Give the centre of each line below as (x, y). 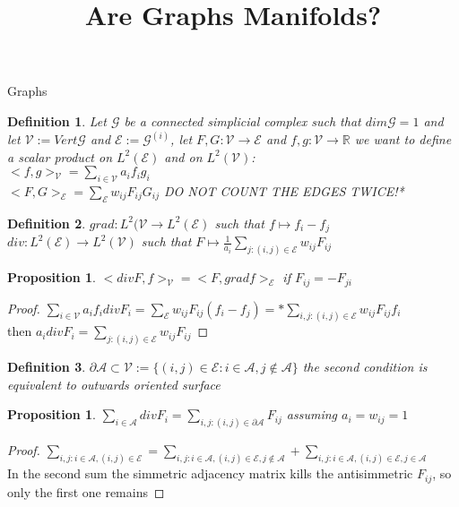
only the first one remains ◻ (86, 491)
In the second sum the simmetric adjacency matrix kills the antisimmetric (210, 473)
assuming (312, 414)
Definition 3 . (47, 367)
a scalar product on (60, 156)
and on (183, 156)
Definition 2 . (47, 223)
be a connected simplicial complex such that (242, 120)
